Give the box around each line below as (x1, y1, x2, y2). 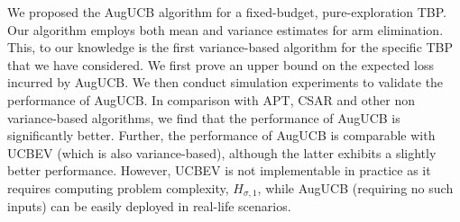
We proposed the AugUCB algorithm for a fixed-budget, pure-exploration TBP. (7, 3, 447, 21)
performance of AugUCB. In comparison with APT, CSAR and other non (7, 90, 415, 109)
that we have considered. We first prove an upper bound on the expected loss (7, 55, 434, 74)
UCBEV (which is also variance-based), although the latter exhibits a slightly (7, 143, 437, 162)
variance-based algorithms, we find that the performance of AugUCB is (7, 108, 400, 127)
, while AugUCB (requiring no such (257, 178, 454, 197)
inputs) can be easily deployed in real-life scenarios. (7, 197, 291, 216)
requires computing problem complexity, (7, 178, 229, 197)
